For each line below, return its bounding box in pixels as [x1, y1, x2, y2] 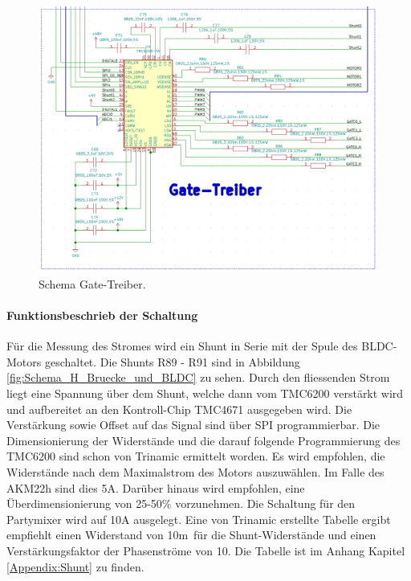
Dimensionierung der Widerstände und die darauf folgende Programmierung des [6, 432, 401, 448]
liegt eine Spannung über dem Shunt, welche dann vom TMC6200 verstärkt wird [6, 385, 404, 402]
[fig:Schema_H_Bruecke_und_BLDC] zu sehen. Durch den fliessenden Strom [6, 369, 390, 386]
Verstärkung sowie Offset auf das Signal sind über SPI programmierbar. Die [6, 416, 380, 433]
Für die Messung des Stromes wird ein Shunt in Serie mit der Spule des [6, 338, 358, 354]
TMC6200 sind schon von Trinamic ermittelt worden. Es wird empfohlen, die [6, 448, 385, 464]
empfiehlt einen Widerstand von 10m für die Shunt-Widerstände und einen [6, 526, 376, 543]
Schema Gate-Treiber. [39, 275, 146, 292]
